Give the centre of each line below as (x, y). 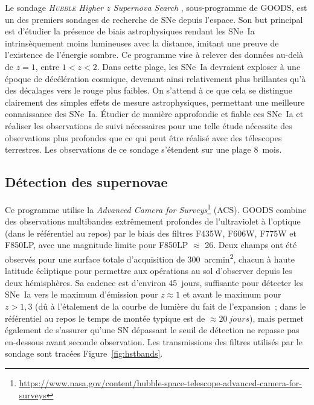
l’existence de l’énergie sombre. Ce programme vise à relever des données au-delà (154, 55)
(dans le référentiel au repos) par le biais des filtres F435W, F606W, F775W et (151, 233)
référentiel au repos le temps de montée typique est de (105, 318)
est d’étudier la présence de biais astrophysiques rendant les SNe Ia (130, 31)
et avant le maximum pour (232, 294)
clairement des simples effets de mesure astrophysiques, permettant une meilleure (155, 102)
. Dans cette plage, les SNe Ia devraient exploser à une (199, 66)
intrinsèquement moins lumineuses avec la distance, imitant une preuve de (142, 43)
